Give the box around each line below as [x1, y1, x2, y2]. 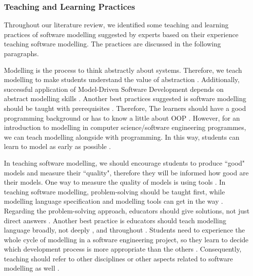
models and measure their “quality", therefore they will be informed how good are [4, 167, 249, 177]
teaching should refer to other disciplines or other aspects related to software [4, 253, 233, 263]
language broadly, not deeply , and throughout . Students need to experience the [4, 225, 245, 235]
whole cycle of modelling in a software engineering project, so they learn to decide [4, 234, 249, 244]
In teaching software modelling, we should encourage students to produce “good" [4, 157, 245, 168]
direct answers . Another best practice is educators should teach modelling [4, 215, 227, 225]
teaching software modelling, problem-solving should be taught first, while [4, 186, 225, 196]
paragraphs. [4, 48, 39, 58]
